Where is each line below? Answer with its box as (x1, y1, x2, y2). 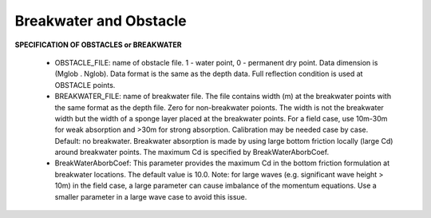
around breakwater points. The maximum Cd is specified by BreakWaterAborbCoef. (54, 148, 330, 157)
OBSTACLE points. (54, 80, 116, 89)
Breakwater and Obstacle (14, 12, 187, 30)
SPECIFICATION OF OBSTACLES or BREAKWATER (14, 40, 182, 50)
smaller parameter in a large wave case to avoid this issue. (54, 192, 247, 201)
